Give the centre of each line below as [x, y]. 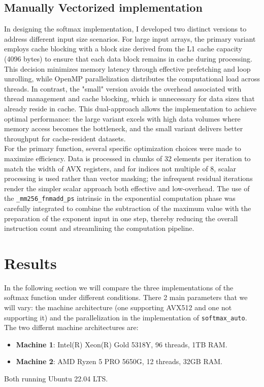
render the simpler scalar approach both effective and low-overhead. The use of [127, 188]
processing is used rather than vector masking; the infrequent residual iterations [128, 178]
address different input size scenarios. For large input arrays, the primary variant [130, 38]
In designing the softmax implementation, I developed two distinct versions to [125, 29]
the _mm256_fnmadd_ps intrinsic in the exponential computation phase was [120, 198]
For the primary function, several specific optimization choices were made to [123, 148]
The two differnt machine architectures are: [71, 327]
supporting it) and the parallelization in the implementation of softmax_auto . [126, 317]
